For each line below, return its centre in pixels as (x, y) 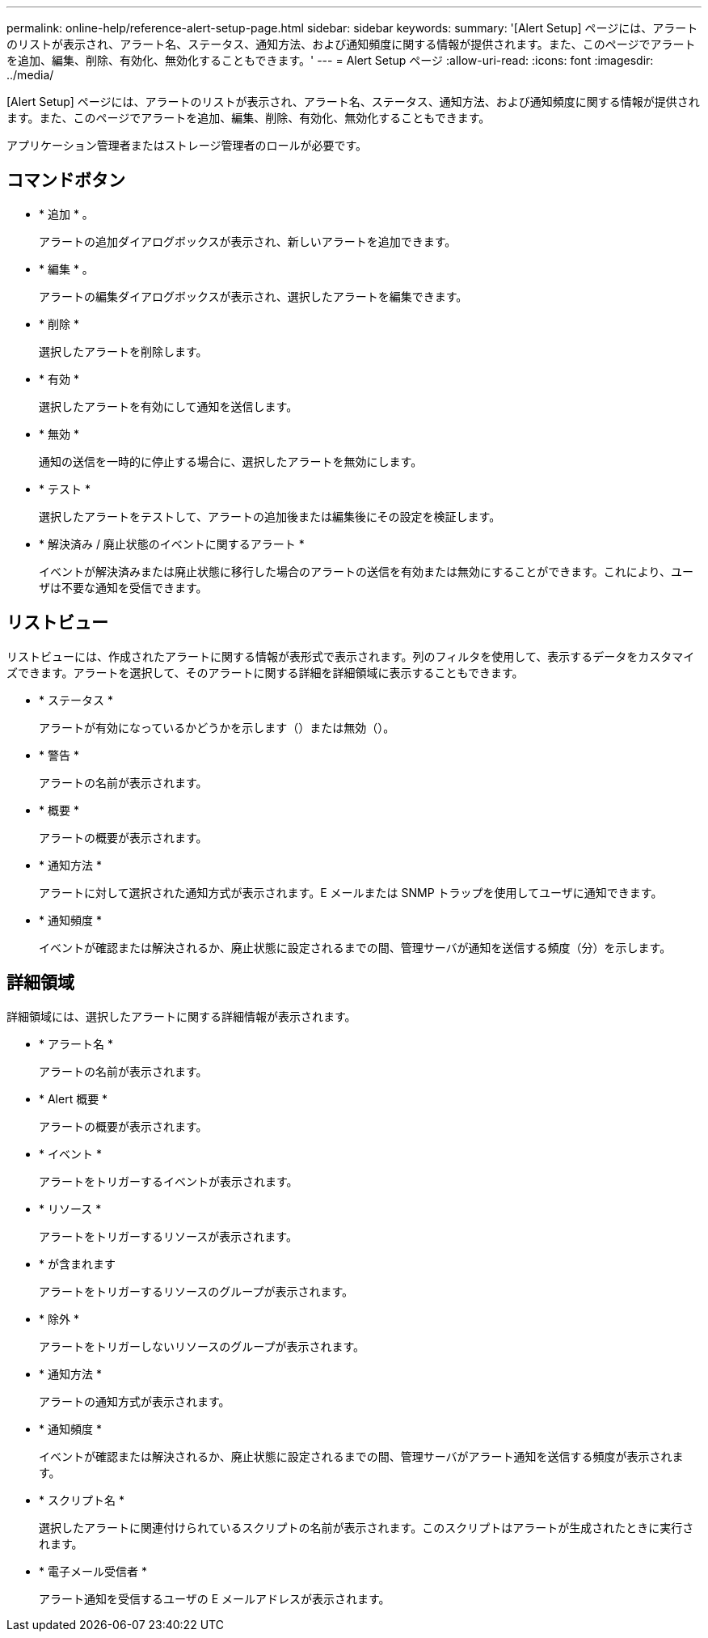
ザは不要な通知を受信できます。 (123, 587)
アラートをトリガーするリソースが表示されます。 (168, 1236)
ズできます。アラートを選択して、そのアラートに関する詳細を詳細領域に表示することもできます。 (265, 672)
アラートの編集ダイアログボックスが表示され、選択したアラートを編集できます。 (253, 296)
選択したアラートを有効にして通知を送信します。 (169, 406)
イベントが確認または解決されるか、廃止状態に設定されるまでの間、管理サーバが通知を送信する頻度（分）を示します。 (355, 947)
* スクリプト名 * (82, 1500)
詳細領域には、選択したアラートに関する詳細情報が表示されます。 (181, 1016)
